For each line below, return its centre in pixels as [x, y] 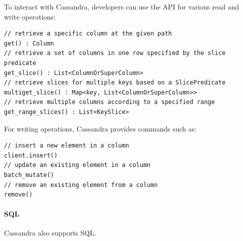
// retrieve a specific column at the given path [88, 34]
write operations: [30, 16]
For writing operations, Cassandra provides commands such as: [100, 128]
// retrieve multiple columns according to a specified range [110, 102]
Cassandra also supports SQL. [50, 233]
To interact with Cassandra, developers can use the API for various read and [121, 6]
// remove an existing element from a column [81, 185]
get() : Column [29, 43]
